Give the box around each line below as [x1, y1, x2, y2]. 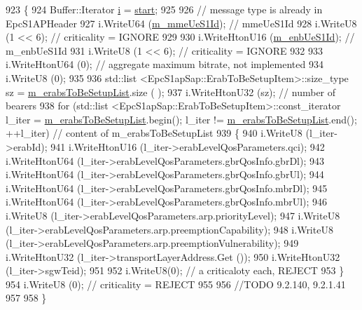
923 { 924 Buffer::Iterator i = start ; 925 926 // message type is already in [6, 2, 323, 16]
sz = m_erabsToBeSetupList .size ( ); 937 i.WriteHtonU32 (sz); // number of [6, 84, 336, 99]
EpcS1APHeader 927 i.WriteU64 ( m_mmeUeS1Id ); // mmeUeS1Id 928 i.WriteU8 [6, 15, 357, 30]
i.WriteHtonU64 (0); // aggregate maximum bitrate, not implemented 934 [6, 57, 323, 72]
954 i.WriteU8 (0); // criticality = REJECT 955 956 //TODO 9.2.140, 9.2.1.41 [6, 276, 346, 291]
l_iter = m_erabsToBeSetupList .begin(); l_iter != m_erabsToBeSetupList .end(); [6, 112, 357, 126]
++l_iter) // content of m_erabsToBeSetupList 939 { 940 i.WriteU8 [6, 126, 302, 140]
